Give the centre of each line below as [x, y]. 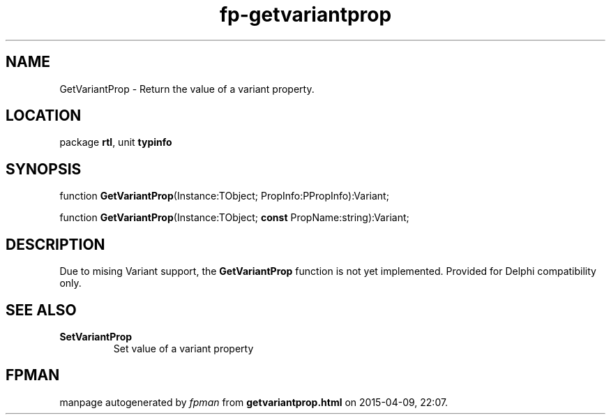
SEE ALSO [41, 310]
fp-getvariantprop [305, 15]
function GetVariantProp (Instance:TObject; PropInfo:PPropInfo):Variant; [224, 196]
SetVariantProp [96, 336]
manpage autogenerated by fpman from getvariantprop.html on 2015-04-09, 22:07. [254, 402]
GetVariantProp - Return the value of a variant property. [187, 89]
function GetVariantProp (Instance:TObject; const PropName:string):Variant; [234, 218]
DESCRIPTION [55, 244]
